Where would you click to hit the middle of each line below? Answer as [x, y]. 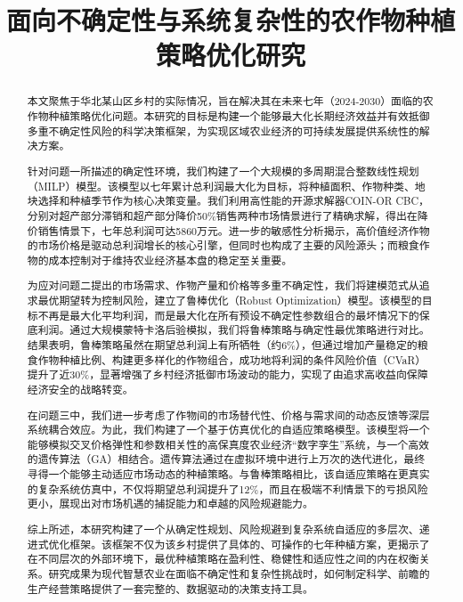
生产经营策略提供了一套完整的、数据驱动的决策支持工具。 [170, 588]
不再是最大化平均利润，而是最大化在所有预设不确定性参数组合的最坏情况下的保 [234, 315]
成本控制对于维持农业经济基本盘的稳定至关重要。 [171, 260]
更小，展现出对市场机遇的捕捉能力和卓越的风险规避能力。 [170, 504]
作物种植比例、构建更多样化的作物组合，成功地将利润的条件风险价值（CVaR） [232, 359]
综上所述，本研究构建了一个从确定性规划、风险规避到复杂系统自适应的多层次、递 [228, 529]
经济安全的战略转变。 [80, 389]
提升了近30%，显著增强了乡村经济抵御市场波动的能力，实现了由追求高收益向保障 [227, 374]
